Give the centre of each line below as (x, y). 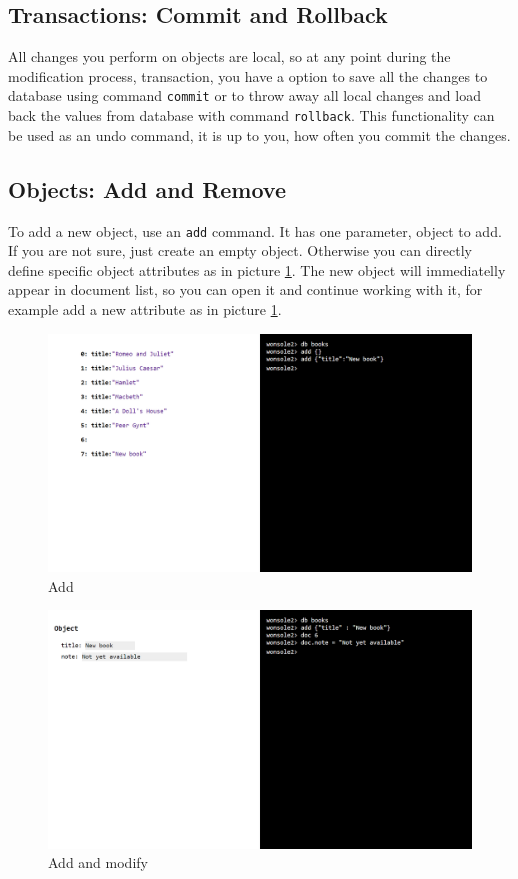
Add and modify (98, 862)
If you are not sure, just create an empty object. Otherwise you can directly (240, 250)
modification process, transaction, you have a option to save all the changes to (248, 75)
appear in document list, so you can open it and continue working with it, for (245, 289)
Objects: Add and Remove (147, 188)
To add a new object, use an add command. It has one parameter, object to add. (255, 230)
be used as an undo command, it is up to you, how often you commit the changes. (259, 134)
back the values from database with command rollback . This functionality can (251, 115)
